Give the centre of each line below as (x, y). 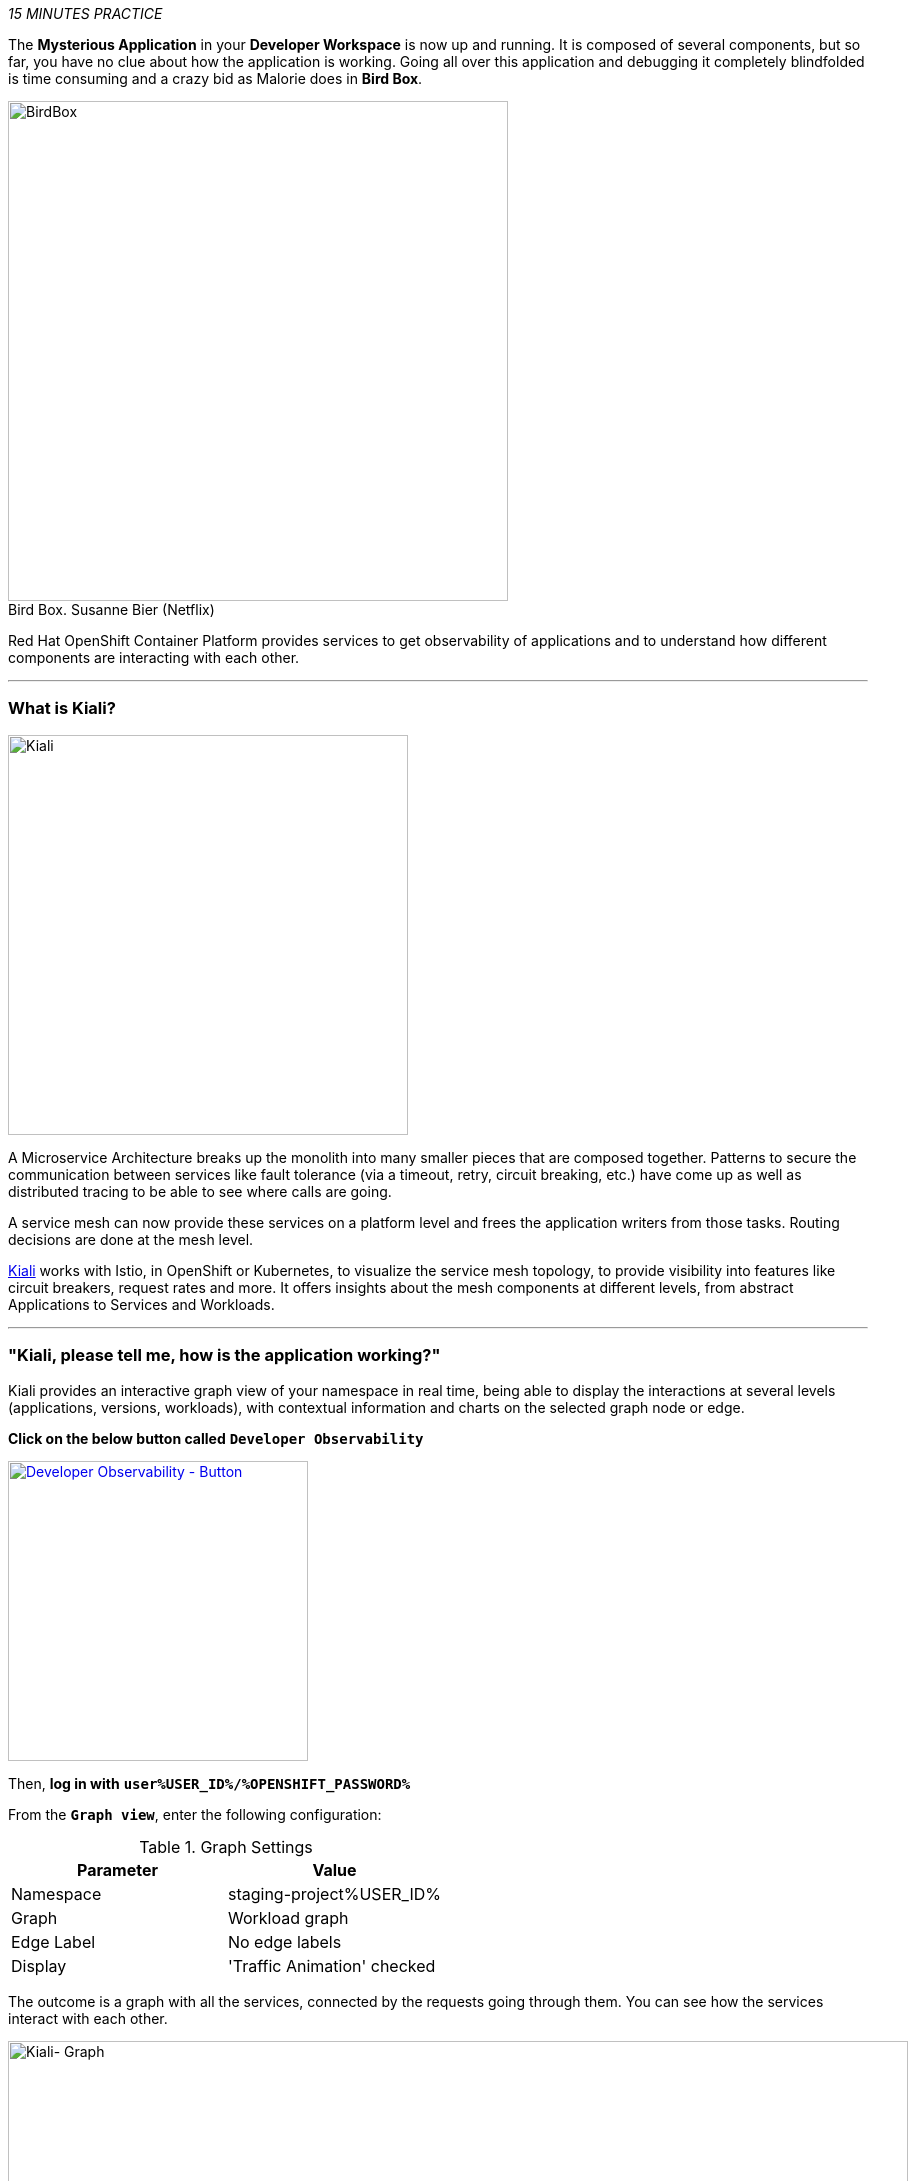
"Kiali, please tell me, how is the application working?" (224, 1355)
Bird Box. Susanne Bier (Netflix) (111, 609)
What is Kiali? (62, 708)
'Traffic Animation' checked (331, 1965)
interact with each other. (88, 2018)
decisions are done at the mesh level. (131, 1239)
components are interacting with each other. (154, 657)
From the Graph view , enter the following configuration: (195, 1814)
